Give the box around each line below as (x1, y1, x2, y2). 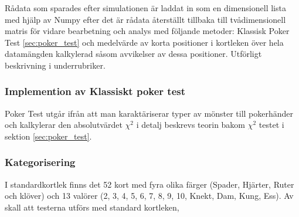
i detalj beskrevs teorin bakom (136, 118, 246, 131)
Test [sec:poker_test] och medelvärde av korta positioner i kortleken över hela (5, 36, 284, 48)
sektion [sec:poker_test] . (5, 130, 92, 142)
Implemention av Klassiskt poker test (5, 84, 186, 99)
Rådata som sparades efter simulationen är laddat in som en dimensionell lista (5, 2, 286, 13)
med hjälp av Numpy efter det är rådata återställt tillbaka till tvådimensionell (5, 13, 286, 25)
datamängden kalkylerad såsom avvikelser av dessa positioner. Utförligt (5, 48, 262, 60)
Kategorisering (5, 155, 76, 169)
